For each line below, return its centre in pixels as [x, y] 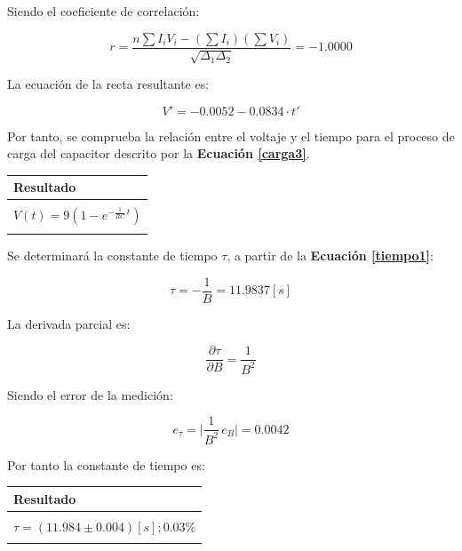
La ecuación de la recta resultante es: [108, 84]
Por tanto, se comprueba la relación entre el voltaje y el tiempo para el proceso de [231, 136]
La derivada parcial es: [69, 323]
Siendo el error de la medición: [90, 394]
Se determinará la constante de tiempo [112, 256]
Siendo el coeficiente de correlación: [104, 11]
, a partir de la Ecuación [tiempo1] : [330, 256]
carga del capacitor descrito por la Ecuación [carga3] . [159, 153]
